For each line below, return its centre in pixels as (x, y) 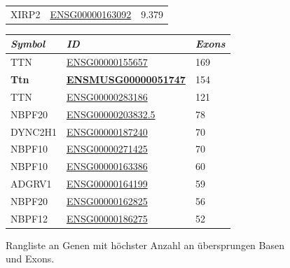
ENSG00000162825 (107, 200)
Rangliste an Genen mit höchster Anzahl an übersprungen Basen (145, 245)
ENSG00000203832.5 (111, 114)
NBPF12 (29, 218)
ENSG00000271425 (107, 149)
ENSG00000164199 (107, 184)
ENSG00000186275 (107, 218)
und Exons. (30, 259)
